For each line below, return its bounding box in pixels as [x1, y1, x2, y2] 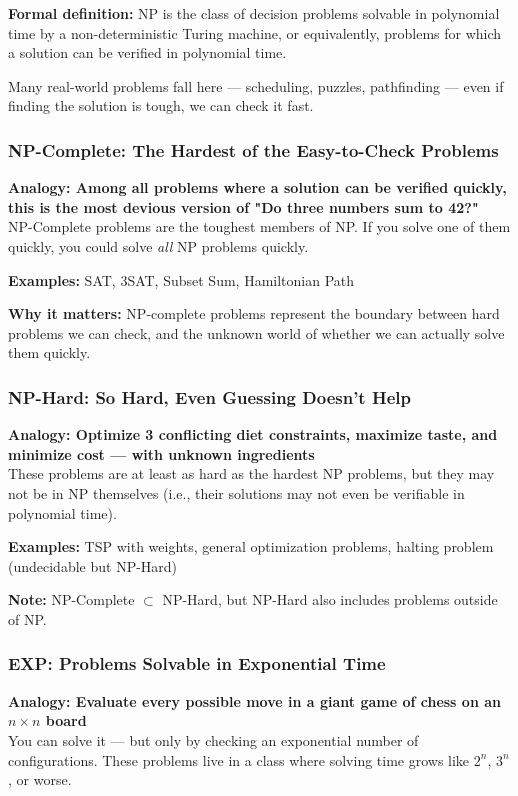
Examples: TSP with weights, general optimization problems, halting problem [8, 536, 494, 557]
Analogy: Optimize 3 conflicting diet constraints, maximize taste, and [8, 424, 498, 445]
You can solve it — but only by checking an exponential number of [8, 729, 419, 750]
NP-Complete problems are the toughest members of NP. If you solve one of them [8, 216, 511, 237]
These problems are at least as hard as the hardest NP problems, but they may [8, 463, 495, 484]
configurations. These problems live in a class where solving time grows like [8, 749, 470, 770]
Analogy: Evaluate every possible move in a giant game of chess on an [8, 690, 501, 711]
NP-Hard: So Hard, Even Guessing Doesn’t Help [8, 384, 411, 409]
